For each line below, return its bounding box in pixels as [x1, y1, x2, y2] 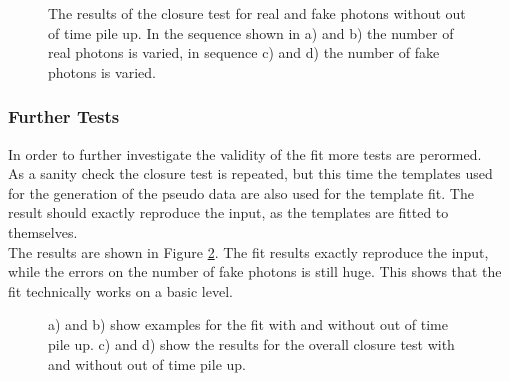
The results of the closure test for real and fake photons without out [48, 3, 466, 23]
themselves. [8, 221, 78, 242]
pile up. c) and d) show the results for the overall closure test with [48, 333, 455, 354]
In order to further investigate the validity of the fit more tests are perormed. [8, 143, 482, 164]
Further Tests [8, 104, 120, 129]
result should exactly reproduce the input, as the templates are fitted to [8, 202, 449, 223]
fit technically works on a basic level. [8, 280, 233, 301]
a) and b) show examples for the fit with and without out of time [48, 314, 448, 335]
